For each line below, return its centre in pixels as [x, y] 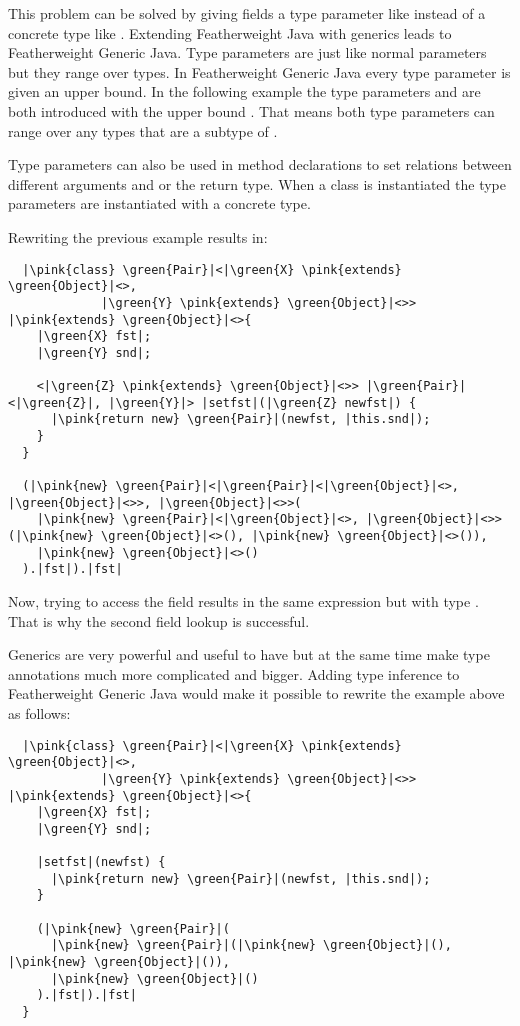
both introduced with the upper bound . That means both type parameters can [251, 110]
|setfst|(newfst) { [101, 862]
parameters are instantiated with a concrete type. [159, 203]
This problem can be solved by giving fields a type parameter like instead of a [247, 13]
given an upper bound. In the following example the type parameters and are [244, 91]
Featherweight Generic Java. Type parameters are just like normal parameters [247, 52]
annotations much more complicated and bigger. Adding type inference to [234, 673]
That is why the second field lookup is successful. [159, 620]
